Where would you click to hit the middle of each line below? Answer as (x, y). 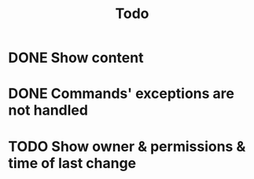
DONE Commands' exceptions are (121, 94)
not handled (48, 110)
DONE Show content (76, 58)
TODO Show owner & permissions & (127, 146)
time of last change (72, 163)
